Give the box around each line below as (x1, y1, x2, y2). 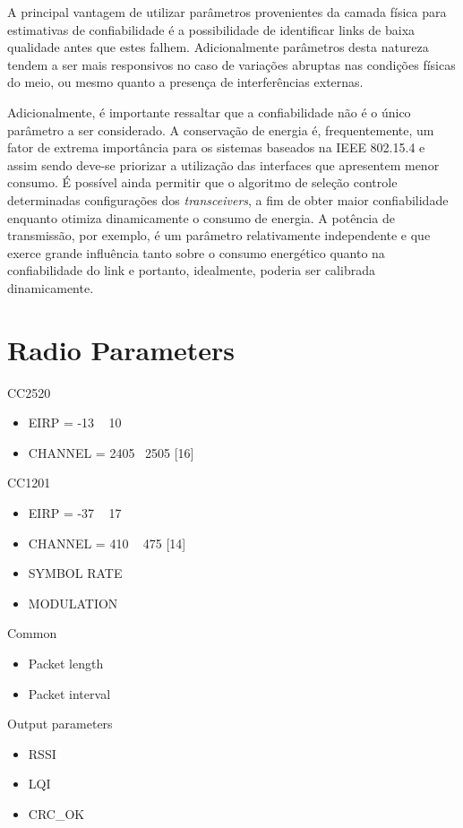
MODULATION (28, 593, 118, 612)
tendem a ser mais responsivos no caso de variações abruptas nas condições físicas (7, 55, 456, 73)
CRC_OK (28, 804, 85, 823)
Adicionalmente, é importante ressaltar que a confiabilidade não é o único (7, 102, 411, 121)
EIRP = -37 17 (28, 504, 122, 522)
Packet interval (28, 684, 111, 703)
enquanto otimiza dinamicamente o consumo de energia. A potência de (7, 208, 395, 227)
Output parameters (7, 714, 113, 733)
